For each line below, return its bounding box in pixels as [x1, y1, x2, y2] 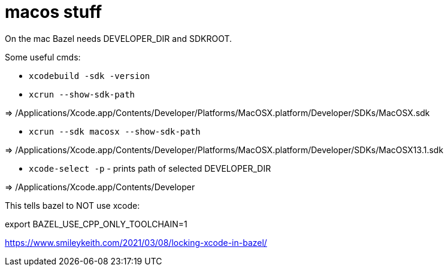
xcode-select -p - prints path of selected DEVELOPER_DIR [29, 163, 271, 173]
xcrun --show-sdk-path [29, 89, 135, 99]
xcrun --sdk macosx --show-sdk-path [29, 126, 201, 136]
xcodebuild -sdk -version [29, 71, 150, 81]
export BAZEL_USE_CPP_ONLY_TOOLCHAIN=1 [5, 218, 187, 229]
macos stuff [5, 2, 102, 22]
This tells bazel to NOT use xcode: [5, 200, 140, 211]
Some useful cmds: [5, 51, 81, 62]
